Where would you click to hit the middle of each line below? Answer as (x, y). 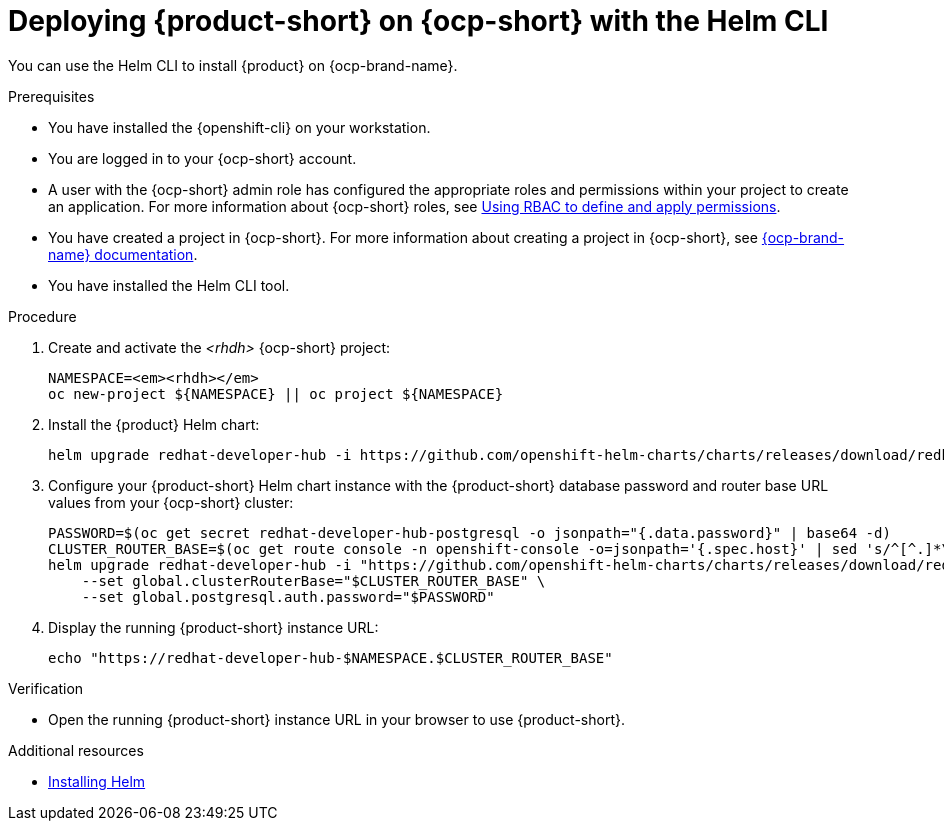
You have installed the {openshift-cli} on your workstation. (239, 127)
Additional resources (76, 750)
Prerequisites (51, 96)
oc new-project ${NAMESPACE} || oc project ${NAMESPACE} (276, 393)
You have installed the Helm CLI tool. (169, 285)
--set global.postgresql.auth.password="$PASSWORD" (288, 596)
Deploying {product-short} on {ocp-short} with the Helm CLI (418, 21)
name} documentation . (123, 254)
